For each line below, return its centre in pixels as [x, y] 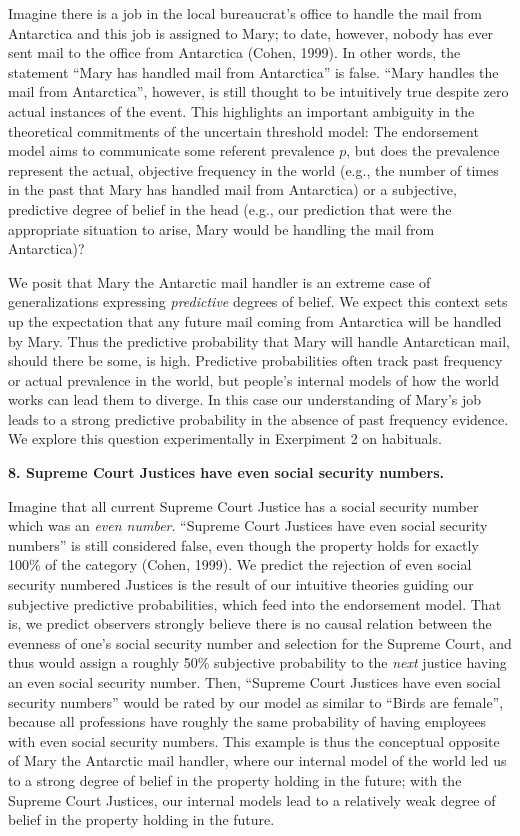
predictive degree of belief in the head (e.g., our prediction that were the [230, 208]
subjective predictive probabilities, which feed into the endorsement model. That [255, 603]
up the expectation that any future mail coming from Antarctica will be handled [255, 320]
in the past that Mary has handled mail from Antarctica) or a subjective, [232, 189]
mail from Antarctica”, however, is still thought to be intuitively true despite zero [258, 91]
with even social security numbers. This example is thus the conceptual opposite [254, 740]
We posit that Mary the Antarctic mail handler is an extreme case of [219, 281]
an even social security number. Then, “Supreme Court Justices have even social [254, 682]
